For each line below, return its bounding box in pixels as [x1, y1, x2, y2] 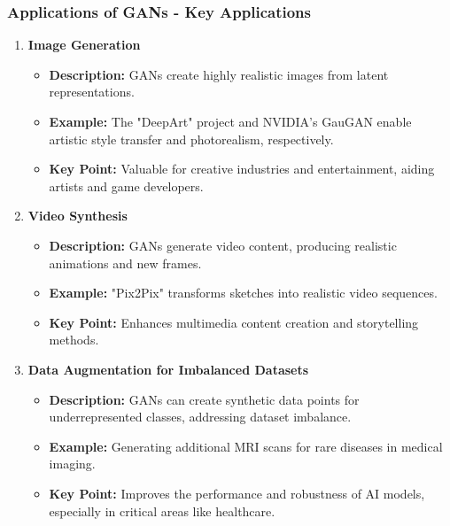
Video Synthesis [27, 206, 128, 225]
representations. [49, 82, 135, 101]
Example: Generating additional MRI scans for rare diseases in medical [49, 437, 443, 455]
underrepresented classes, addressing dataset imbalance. [49, 407, 352, 426]
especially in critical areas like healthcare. [49, 501, 275, 520]
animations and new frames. [49, 253, 202, 272]
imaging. [49, 454, 96, 473]
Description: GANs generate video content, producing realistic [49, 236, 397, 254]
